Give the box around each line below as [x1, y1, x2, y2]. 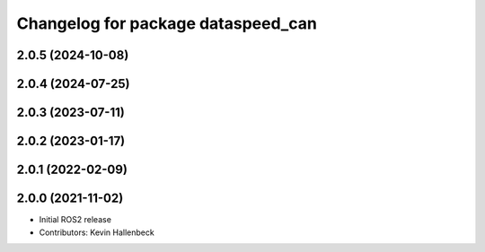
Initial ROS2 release [39, 214, 112, 225]
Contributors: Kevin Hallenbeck [39, 227, 154, 238]
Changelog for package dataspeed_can [16, 13, 318, 33]
